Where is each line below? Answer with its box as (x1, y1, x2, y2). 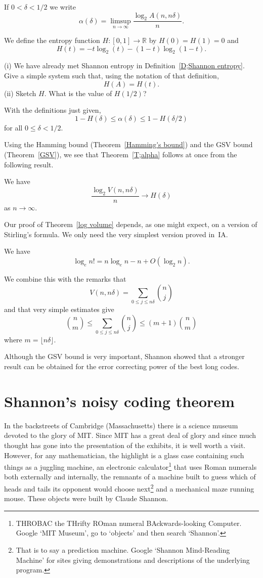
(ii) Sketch (4, 87, 36, 98)
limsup (110, 17, 131, 25)
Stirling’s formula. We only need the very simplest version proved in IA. (4, 229, 228, 239)
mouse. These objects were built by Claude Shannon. (4, 493, 168, 504)
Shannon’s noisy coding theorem (4, 390, 235, 411)
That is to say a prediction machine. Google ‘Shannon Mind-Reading (16, 544, 230, 555)
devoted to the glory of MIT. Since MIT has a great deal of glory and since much (4, 430, 256, 440)
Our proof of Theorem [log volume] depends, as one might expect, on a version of (4, 219, 257, 230)
